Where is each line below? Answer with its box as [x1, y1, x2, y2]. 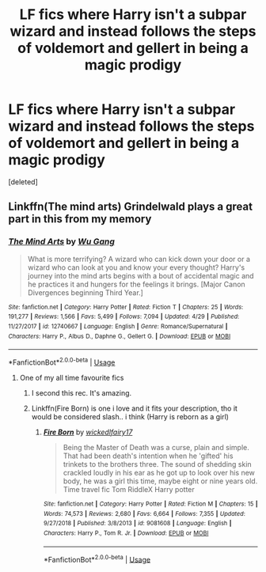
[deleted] [8, 176, 38, 187]
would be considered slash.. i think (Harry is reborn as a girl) [31, 411, 230, 421]
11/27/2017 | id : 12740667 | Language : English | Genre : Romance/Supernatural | [8, 322, 228, 330]
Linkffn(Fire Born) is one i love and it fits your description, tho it [31, 403, 237, 413]
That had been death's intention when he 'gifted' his [63, 451, 234, 460]
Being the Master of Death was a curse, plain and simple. [63, 442, 249, 452]
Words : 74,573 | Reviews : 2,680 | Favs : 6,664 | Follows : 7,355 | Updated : [43, 509, 245, 517]
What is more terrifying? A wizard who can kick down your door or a [27, 254, 251, 263]
